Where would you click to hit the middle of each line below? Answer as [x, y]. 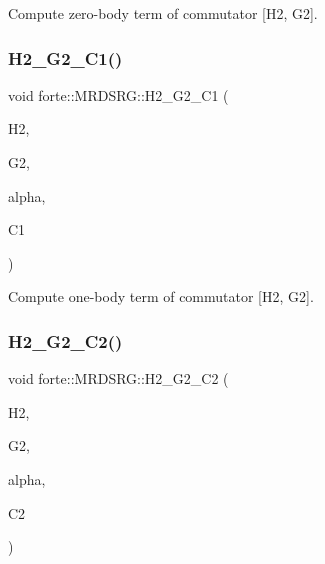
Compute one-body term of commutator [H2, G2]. [161, 296]
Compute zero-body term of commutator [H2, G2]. [163, 13]
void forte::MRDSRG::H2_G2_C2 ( [118, 378]
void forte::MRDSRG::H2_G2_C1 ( [118, 94]
